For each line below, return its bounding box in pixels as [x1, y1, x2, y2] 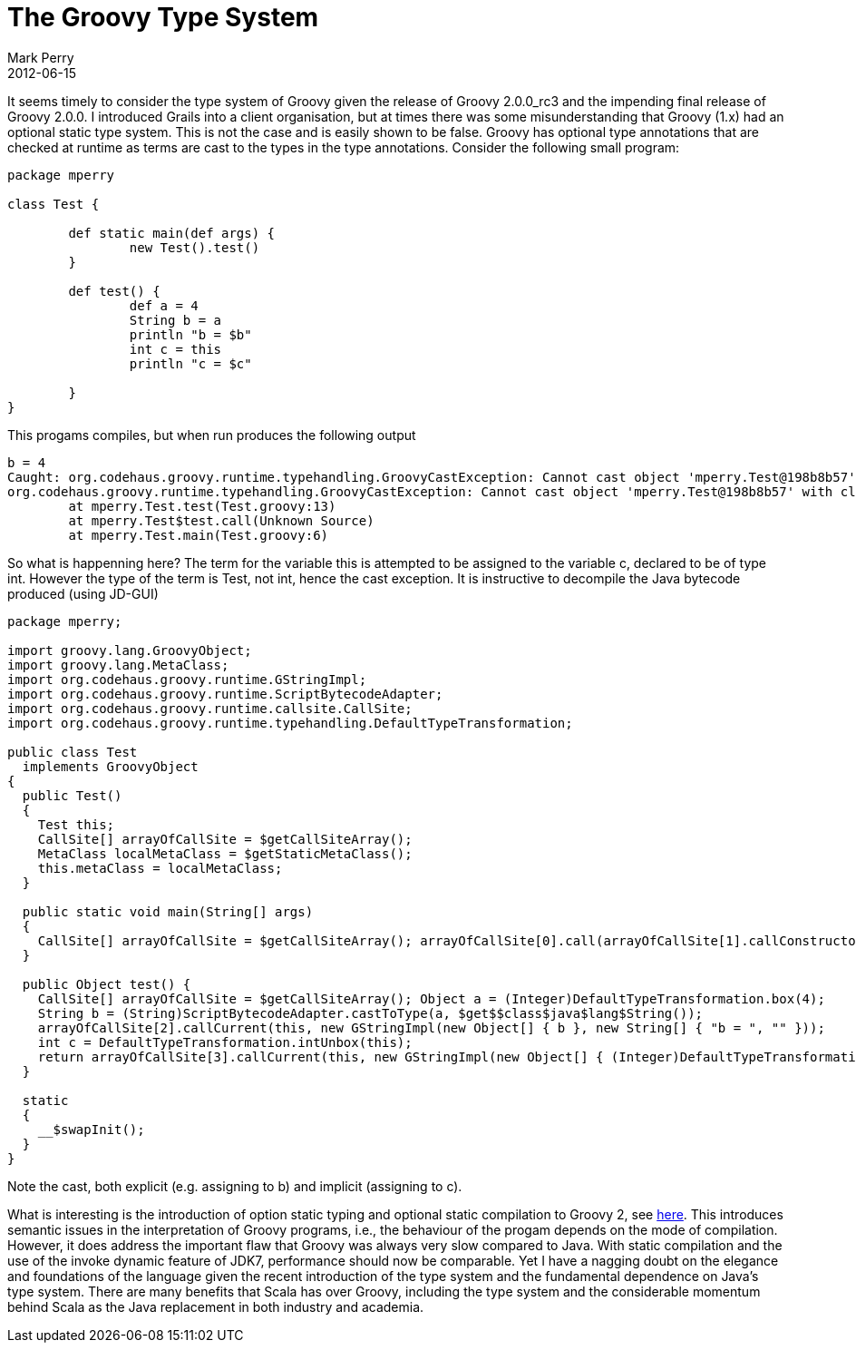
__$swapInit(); [37, 1121, 145, 1137]
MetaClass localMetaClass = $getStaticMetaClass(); [37, 846, 413, 861]
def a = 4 [129, 298, 199, 313]
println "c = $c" [129, 356, 252, 371]
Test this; [37, 817, 115, 832]
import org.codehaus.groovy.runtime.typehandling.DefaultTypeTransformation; [7, 715, 573, 730]
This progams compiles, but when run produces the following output [7, 426, 416, 443]
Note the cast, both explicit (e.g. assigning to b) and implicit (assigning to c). [7, 1178, 462, 1194]
